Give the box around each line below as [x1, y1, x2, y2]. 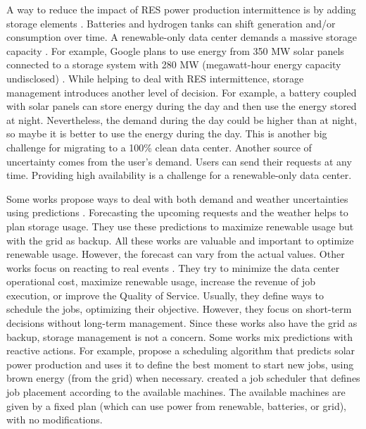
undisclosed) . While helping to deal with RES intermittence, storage [6, 70, 304, 85]
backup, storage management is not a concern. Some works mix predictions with [6, 329, 353, 344]
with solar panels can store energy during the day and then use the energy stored [6, 99, 357, 113]
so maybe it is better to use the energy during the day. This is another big [6, 126, 327, 141]
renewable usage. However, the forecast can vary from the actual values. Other [6, 247, 345, 261]
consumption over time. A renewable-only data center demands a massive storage [6, 30, 357, 44]
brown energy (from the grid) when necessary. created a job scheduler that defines [6, 371, 360, 385]
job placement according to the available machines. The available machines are [6, 385, 346, 399]
